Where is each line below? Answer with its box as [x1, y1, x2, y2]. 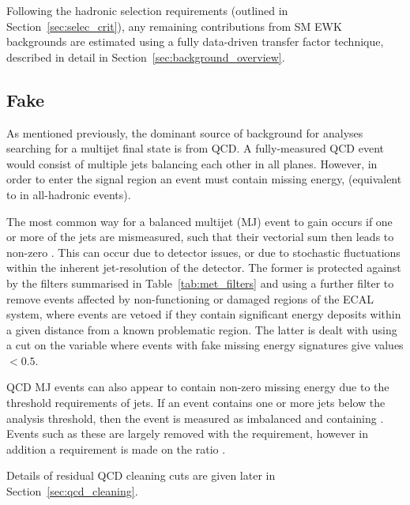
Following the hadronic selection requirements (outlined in [6, 2, 288, 18]
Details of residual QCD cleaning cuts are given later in [6, 467, 276, 484]
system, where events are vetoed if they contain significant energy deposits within [6, 306, 401, 322]
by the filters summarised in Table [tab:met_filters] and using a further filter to [6, 274, 394, 291]
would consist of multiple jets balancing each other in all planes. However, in [6, 155, 378, 171]
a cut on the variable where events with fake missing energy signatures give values [6, 337, 404, 353]
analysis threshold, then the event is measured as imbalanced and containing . [6, 409, 384, 426]
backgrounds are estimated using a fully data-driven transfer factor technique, [6, 33, 384, 50]
